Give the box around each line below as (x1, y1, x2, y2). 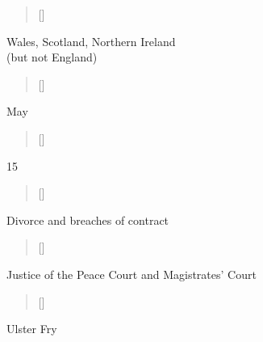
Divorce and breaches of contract (6, 211, 169, 228)
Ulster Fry (6, 320, 57, 337)
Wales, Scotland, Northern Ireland (6, 32, 176, 49)
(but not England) (6, 49, 98, 65)
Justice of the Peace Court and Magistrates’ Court (6, 265, 257, 282)
